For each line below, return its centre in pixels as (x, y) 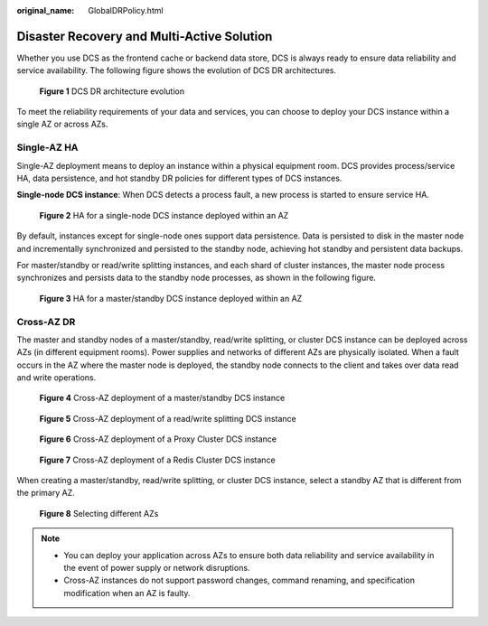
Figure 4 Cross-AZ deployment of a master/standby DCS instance (162, 398)
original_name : (46, 10)
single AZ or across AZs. (62, 124)
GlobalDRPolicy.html (126, 10)
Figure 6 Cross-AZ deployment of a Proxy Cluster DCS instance (158, 439)
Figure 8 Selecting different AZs (99, 513)
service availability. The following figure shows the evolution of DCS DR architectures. (177, 70)
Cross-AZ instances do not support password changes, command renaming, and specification (239, 580)
